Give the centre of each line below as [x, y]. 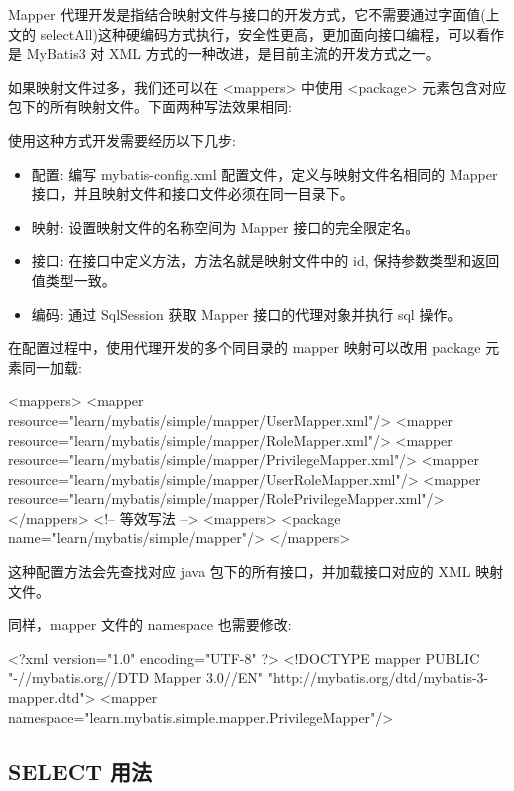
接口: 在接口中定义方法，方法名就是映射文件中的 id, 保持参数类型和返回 [265, 260]
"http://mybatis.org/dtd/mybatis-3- [378, 677]
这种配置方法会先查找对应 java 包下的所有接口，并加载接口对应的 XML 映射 [256, 571]
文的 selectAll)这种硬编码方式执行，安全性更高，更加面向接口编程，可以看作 [256, 33]
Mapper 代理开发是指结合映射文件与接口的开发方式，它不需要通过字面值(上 [254, 14]
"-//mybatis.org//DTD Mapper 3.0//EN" [136, 677]
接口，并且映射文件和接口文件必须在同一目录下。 [192, 193]
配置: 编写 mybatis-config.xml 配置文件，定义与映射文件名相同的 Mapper [264, 173]
